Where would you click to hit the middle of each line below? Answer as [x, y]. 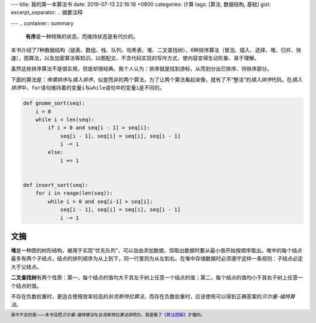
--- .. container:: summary [42, 23]
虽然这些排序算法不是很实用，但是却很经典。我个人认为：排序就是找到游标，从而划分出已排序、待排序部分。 [141, 69]
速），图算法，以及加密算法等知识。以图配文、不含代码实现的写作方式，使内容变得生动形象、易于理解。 [135, 58]
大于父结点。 [26, 267]
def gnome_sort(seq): [54, 103]
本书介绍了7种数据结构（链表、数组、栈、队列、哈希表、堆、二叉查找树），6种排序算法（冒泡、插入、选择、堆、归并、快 [156, 50]
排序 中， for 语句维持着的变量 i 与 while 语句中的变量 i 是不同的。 [88, 88]
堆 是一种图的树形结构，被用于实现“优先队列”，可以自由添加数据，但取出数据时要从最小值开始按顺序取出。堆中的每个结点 [157, 250]
